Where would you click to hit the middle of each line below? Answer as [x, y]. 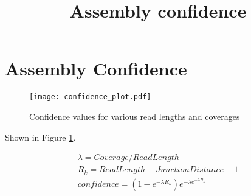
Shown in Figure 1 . [40, 137]
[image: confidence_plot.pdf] [90, 97]
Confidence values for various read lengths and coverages [135, 116]
